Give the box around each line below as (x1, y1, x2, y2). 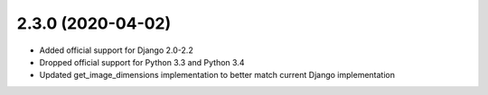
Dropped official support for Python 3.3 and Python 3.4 (39, 56, 245, 67)
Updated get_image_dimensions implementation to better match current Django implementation (39, 70, 395, 81)
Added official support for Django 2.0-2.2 (39, 45, 193, 56)
